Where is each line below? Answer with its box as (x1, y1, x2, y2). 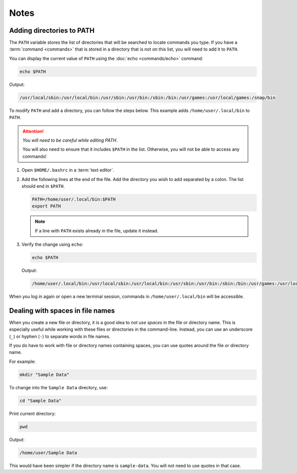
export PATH (32, 203, 61, 209)
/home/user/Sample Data (19, 450, 78, 456)
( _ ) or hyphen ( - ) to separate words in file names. (9, 333, 111, 339)
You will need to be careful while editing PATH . (22, 137, 118, 143)
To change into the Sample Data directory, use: (9, 384, 108, 390)
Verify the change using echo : (21, 241, 84, 247)
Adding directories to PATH (9, 26, 95, 35)
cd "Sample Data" (19, 398, 62, 404)
